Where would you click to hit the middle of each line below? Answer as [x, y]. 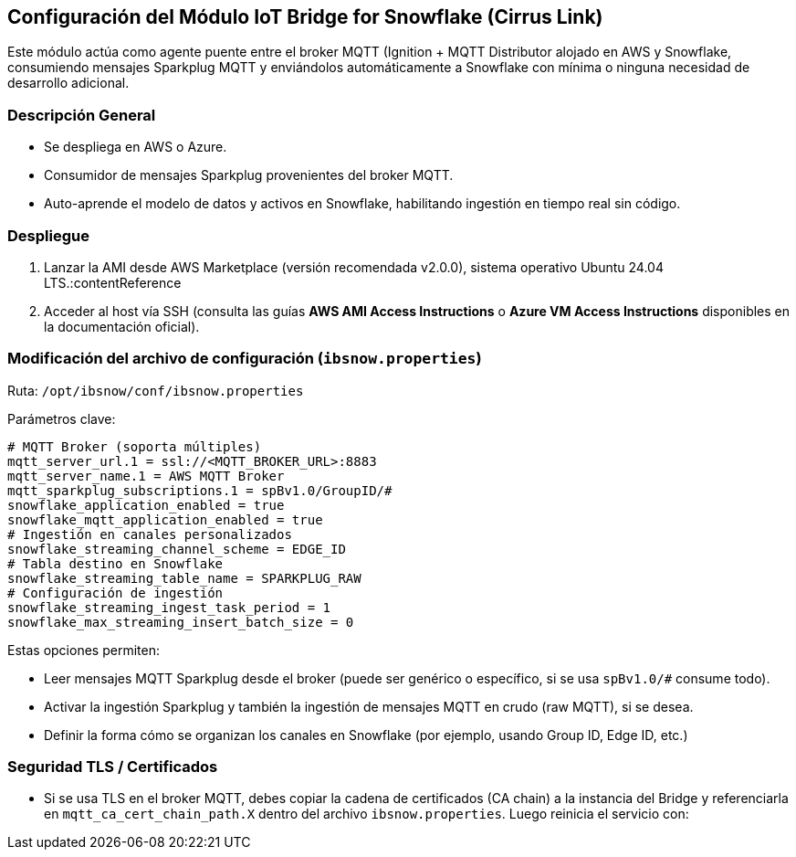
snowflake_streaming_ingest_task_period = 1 [169, 607]
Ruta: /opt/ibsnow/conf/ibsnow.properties [156, 390]
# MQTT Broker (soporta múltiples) [135, 446]
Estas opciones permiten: [84, 650]
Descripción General [82, 115]
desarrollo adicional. [68, 83]
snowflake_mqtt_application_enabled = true [165, 519]
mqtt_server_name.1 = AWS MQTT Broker [146, 476]
